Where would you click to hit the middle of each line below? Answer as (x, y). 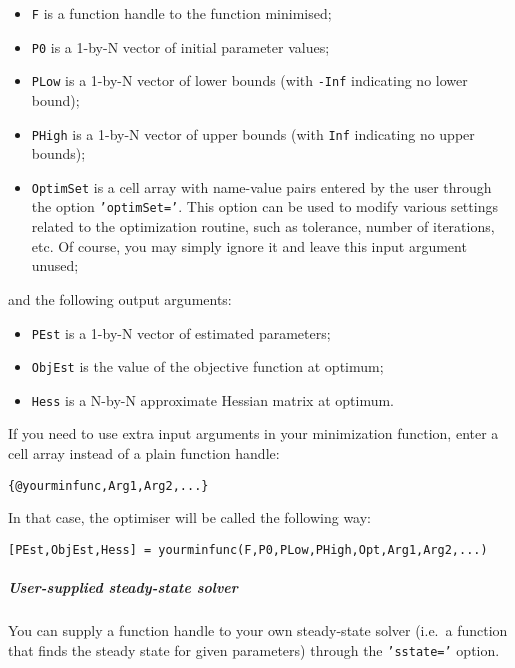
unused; (55, 265)
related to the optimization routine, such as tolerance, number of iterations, (263, 226)
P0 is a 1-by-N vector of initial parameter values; (180, 46)
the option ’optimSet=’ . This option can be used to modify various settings (264, 206)
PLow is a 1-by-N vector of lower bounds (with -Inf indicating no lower (249, 80)
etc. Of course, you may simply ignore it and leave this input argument (249, 245)
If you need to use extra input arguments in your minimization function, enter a (253, 433)
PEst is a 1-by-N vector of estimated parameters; (181, 332)
